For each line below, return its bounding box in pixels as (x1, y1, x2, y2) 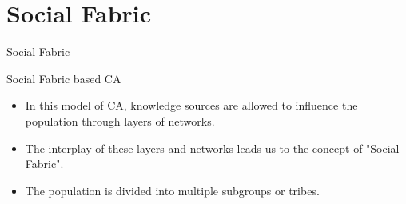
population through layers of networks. (25, 112, 215, 129)
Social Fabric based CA (6, 70, 121, 86)
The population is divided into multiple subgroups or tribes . (25, 182, 320, 198)
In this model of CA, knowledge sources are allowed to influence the (25, 97, 358, 114)
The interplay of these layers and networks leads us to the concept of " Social (25, 139, 400, 156)
